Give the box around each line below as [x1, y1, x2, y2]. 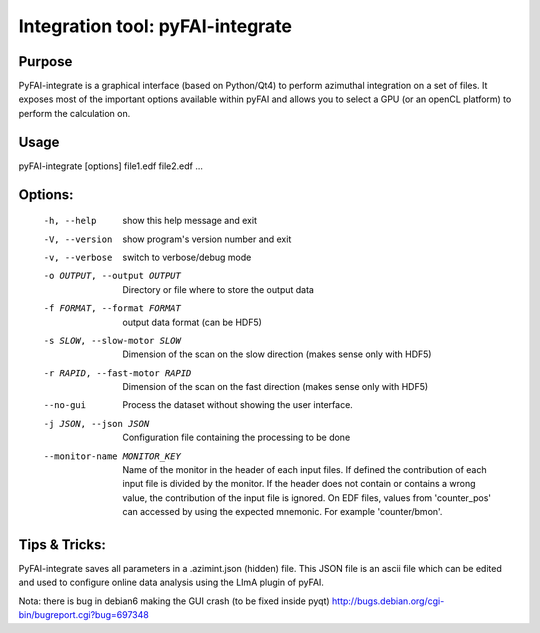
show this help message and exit [122, 215, 257, 227]
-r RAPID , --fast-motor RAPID [43, 367, 192, 379]
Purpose [18, 53, 73, 70]
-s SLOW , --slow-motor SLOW [43, 335, 182, 346]
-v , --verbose [43, 251, 113, 263]
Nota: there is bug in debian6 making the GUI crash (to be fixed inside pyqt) [18, 595, 330, 607]
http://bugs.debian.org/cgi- [331, 595, 445, 607]
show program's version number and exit [122, 233, 292, 245]
